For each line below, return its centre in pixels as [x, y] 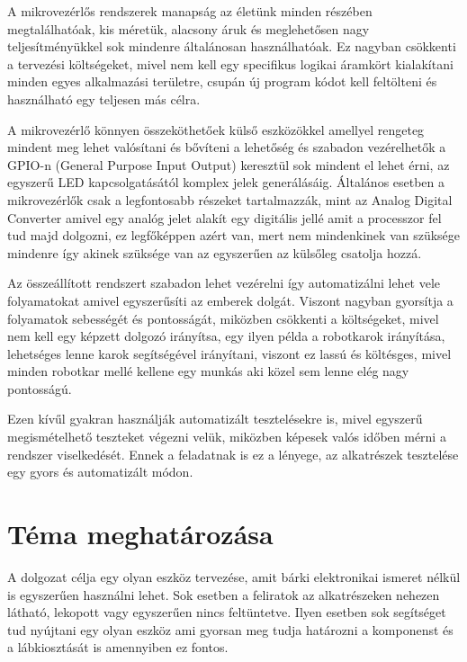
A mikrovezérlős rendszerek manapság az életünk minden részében [190, 11]
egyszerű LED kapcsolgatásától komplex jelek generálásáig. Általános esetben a [226, 182]
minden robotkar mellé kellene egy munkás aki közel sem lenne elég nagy [208, 371]
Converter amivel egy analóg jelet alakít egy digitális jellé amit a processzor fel [225, 217]
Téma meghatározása [140, 534]
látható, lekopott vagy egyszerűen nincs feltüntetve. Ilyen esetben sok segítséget [227, 612]
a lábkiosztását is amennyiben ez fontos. [118, 647]
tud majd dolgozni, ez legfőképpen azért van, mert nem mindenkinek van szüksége [234, 235]
